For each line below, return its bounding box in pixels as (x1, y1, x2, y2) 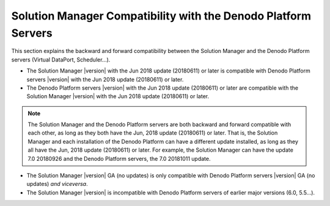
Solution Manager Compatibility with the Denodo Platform (11, 9, 312, 23)
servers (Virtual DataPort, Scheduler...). (11, 55, 111, 63)
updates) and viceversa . (26, 180, 88, 188)
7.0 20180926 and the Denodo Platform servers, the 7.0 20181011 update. (28, 155, 211, 162)
